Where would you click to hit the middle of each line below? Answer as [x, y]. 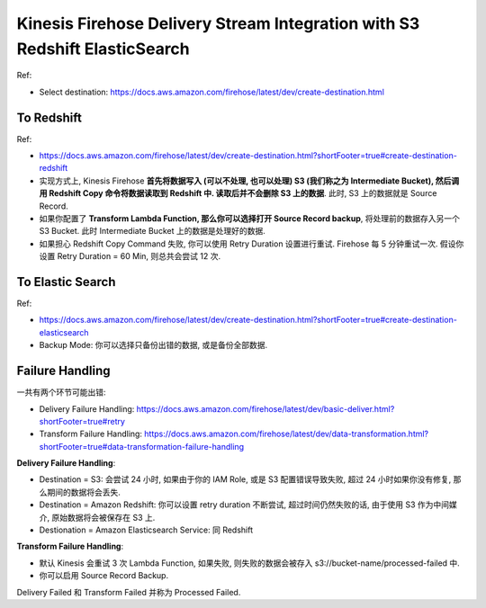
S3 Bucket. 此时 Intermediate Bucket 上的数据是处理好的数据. [152, 231]
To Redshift [49, 117]
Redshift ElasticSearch [103, 49]
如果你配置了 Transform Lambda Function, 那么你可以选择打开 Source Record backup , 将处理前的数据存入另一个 [250, 218]
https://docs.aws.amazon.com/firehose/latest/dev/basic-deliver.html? [265, 408]
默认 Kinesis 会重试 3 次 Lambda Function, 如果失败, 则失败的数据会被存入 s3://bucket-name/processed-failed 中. [250, 563]
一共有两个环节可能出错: [62, 392]
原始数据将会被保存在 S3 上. [103, 517]
